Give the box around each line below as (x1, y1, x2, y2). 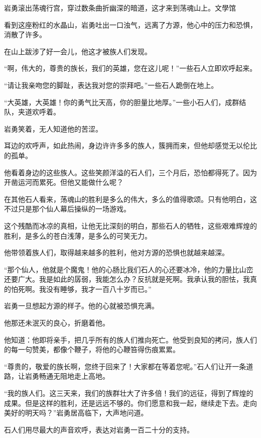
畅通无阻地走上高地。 (39, 371, 109, 381)
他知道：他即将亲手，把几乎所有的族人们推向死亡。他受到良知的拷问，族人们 (4, 334, 257, 345)
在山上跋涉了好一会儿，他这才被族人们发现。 (4, 46, 152, 56)
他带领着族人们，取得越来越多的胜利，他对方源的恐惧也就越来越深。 (4, 247, 229, 258)
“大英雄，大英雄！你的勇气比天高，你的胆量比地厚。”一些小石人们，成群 (4, 96, 239, 107)
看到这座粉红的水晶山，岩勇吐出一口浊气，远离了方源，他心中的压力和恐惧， (4, 19, 257, 30)
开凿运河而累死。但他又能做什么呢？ (4, 177, 123, 187)
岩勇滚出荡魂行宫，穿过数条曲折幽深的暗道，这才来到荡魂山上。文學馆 (4, 3, 236, 13)
